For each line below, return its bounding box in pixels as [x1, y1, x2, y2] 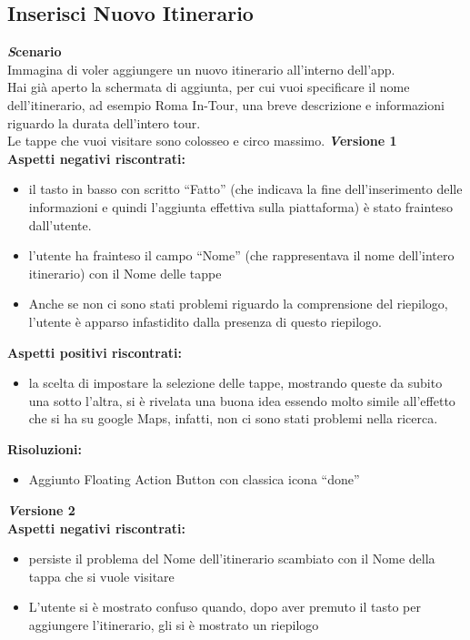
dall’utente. [28, 215, 92, 234]
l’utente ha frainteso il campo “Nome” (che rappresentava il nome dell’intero [28, 246, 455, 265]
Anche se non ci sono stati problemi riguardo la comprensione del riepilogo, [28, 294, 448, 313]
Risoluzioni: [7, 439, 82, 458]
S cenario [7, 42, 62, 61]
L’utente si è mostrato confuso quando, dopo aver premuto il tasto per [28, 597, 421, 616]
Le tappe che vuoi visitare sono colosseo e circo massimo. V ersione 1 [7, 131, 397, 150]
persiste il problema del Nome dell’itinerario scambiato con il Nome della [28, 549, 435, 568]
